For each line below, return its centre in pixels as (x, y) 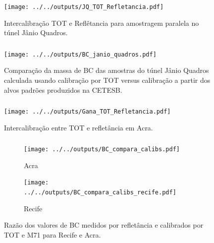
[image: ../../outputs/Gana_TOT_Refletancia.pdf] (87, 112)
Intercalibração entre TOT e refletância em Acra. (79, 127)
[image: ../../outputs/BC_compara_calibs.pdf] (102, 150)
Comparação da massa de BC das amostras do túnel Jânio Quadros (107, 70)
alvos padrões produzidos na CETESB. (63, 90)
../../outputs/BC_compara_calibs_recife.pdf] (100, 193)
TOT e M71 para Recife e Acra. (53, 234)
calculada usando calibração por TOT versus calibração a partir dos (107, 80)
